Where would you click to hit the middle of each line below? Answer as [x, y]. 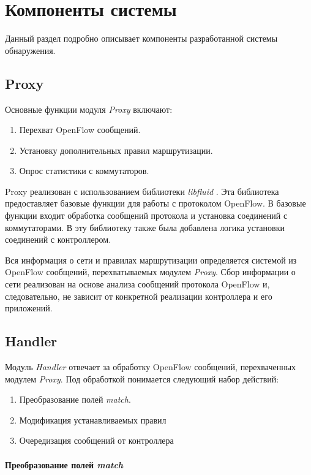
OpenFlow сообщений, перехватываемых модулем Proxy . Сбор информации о [150, 272]
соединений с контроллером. [58, 239]
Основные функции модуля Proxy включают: [89, 109]
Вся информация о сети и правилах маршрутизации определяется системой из [151, 260]
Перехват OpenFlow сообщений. [80, 130]
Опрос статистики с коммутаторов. [84, 171]
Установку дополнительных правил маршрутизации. [116, 150]
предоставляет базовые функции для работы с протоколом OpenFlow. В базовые [155, 203]
